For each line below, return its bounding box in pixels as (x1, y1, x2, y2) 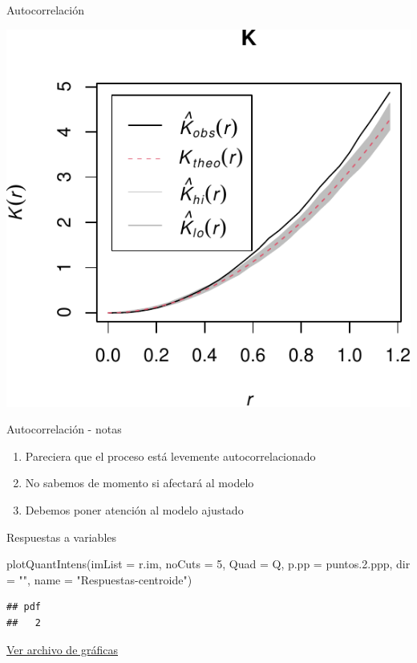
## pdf (6, 601, 41, 613)
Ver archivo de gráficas (6, 641, 119, 657)
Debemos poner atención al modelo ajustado (25, 502, 244, 519)
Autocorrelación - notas (6, 421, 122, 437)
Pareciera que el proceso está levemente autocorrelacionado (25, 447, 316, 464)
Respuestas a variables (6, 528, 117, 545)
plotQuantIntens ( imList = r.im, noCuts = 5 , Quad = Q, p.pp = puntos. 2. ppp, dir (6, 555, 411, 572)
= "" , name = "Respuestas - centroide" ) (6, 571, 192, 588)
